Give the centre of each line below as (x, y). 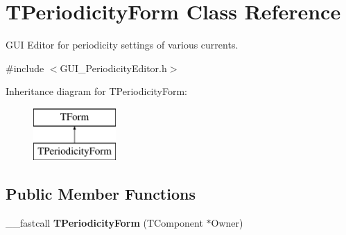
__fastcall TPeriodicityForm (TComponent (104, 223)
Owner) (227, 223)
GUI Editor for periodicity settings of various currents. (122, 45)
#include (25, 68)
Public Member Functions (101, 194)
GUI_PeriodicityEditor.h (113, 68)
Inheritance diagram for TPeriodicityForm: (96, 91)
